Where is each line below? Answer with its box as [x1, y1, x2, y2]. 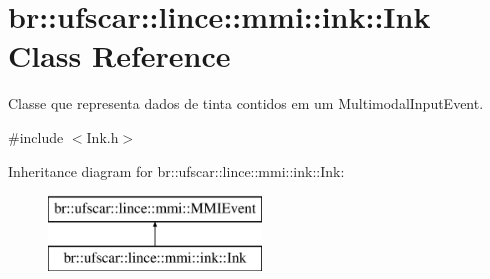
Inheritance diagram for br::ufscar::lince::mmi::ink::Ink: [8, 160, 345, 181]
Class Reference [8, 35, 231, 76]
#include [8, 126, 64, 147]
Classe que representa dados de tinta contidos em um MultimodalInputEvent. [8, 93, 484, 114]
